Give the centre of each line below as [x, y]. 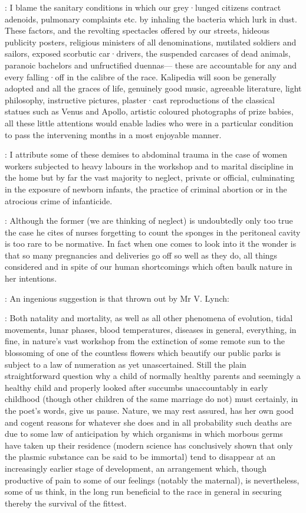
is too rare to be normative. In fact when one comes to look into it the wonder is [151, 244]
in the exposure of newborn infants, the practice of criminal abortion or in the [146, 189]
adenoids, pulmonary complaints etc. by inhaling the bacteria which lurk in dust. [151, 19]
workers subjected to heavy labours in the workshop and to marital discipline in [149, 166]
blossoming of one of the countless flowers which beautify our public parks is [143, 353]
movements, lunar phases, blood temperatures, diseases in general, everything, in [151, 329]
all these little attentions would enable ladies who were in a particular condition [149, 122]
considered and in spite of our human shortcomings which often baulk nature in [149, 267]
